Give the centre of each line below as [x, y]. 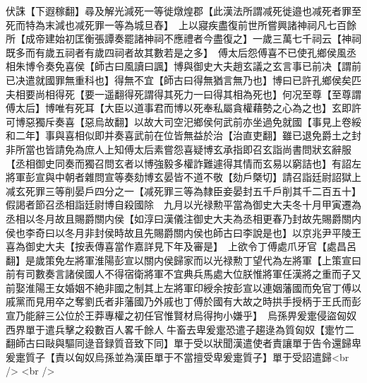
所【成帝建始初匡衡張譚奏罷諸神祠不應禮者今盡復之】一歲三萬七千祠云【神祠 [183, 39]
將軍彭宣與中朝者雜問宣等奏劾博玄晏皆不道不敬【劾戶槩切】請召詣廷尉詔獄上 [183, 177]
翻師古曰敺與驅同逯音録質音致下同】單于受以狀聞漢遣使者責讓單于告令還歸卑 [183, 343]
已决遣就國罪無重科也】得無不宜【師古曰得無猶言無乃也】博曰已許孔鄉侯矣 [179, 79]
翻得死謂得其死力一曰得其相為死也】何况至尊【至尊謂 [237, 94]
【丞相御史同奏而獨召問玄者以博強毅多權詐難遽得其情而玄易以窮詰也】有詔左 [183, 163]
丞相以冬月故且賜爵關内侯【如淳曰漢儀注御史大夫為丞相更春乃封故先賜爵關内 [183, 218]
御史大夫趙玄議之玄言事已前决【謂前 [277, 66]
